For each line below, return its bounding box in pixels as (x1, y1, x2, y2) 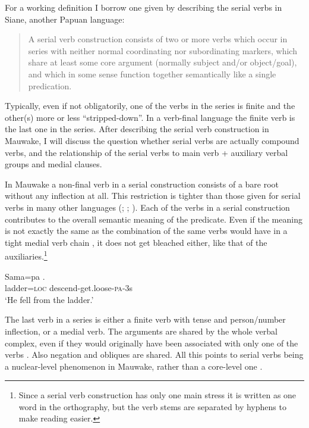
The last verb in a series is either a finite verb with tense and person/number (5, 313, 286, 326)
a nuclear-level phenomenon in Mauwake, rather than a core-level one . (5, 360, 263, 372)
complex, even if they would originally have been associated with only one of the (5, 336, 298, 349)
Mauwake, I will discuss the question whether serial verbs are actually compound (5, 134, 299, 146)
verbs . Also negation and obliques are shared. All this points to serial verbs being (5, 348, 304, 361)
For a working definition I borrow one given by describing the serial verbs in (5, 1, 282, 13)
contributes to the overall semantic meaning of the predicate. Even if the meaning (5, 213, 302, 225)
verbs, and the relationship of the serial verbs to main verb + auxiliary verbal (5, 146, 288, 158)
